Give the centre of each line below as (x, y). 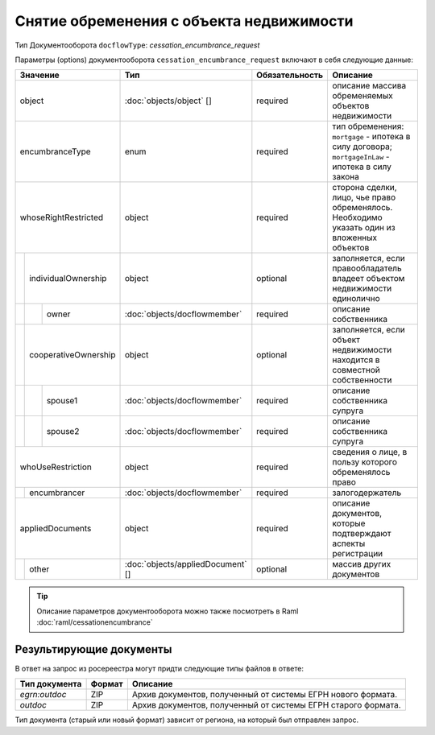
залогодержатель (367, 493)
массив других (361, 564)
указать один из (363, 228)
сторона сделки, (365, 188)
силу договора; (362, 147)
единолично (356, 299)
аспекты (348, 543)
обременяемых (362, 96)
